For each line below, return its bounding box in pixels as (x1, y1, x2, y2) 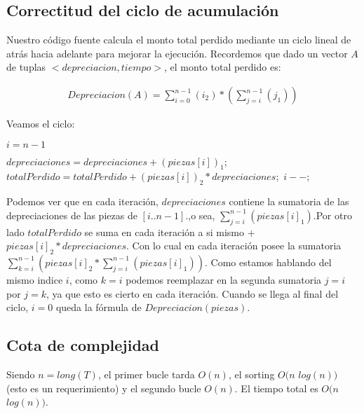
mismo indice (6, 272, 63, 287)
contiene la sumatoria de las (229, 194, 349, 209)
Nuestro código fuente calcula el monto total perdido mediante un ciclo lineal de (6, 32, 351, 47)
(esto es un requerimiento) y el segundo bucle (6, 380, 201, 395)
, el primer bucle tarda (97, 366, 195, 381)
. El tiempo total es (234, 380, 318, 395)
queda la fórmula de (55, 300, 142, 315)
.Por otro (313, 207, 352, 222)
